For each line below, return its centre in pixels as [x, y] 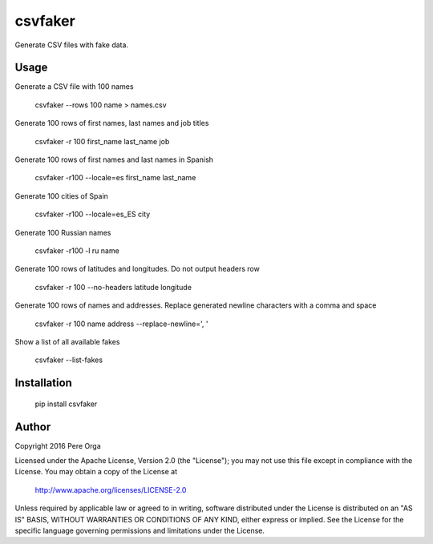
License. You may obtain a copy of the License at [96, 472]
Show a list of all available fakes [67, 341]
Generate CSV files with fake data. [71, 45]
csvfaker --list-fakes [69, 360]
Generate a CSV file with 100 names [74, 87]
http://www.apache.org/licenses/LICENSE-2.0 [111, 490]
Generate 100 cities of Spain [61, 195]
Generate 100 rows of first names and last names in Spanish [114, 159]
